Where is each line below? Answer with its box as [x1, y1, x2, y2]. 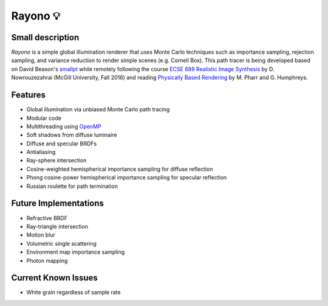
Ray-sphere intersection [26, 157, 87, 164]
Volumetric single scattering [26, 240, 97, 247]
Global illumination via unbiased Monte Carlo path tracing [26, 106, 170, 113]
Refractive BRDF [26, 214, 68, 221]
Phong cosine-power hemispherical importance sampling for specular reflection [26, 174, 227, 181]
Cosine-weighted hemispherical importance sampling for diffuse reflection [26, 165, 213, 173]
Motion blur [26, 231, 56, 238]
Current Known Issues [11, 273, 98, 283]
